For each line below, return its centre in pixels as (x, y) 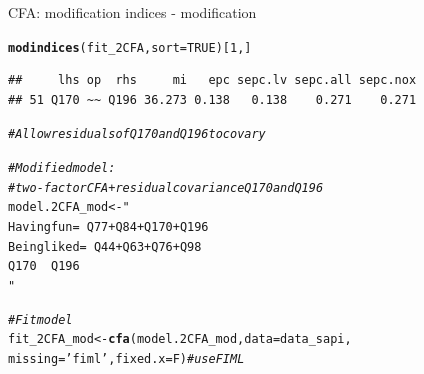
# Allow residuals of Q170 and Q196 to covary (137, 134)
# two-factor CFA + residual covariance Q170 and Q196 (166, 187)
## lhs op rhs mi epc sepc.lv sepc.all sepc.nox (212, 80)
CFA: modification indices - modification (132, 12)
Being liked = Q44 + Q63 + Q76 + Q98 (105, 246)
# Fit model (40, 319)
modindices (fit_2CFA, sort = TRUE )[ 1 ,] (130, 47)
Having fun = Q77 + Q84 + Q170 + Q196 (108, 227)
